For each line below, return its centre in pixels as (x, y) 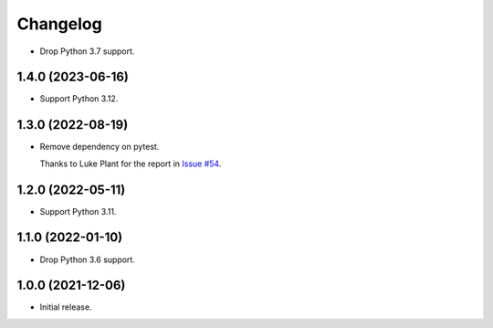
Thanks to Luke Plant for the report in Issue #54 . (131, 164)
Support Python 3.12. (79, 99)
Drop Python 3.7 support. (87, 51)
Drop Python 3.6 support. (88, 259)
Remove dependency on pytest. (100, 147)
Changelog (59, 24)
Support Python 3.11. (78, 211)
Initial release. (66, 307)
